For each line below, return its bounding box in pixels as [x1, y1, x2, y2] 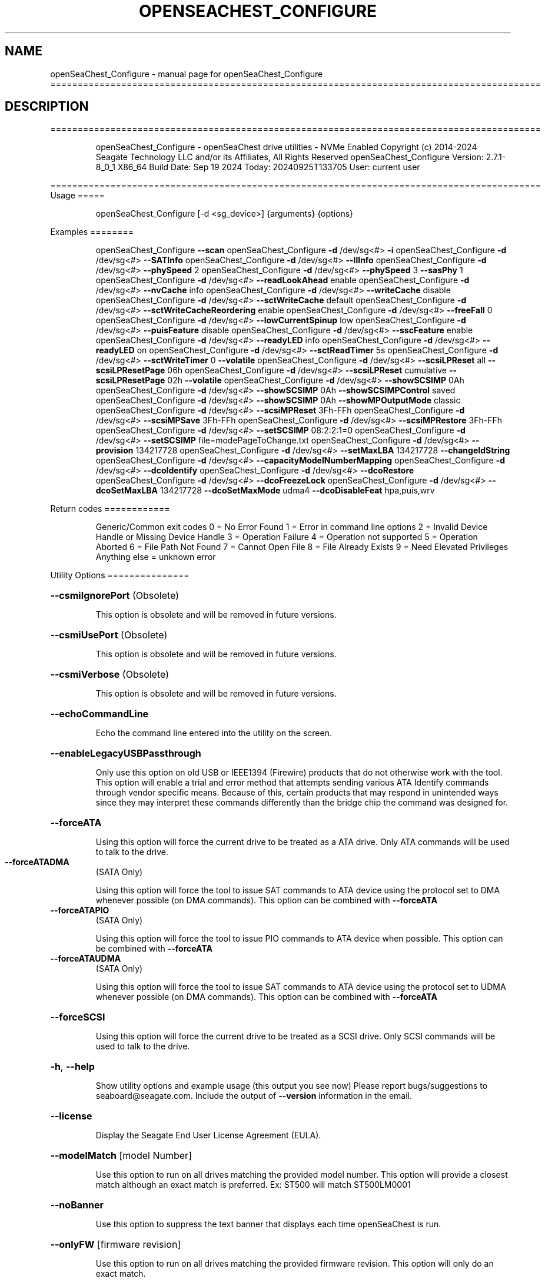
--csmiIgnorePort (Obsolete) [50, 589, 180, 602]
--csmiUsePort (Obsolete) [50, 629, 168, 641]
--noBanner [50, 1199, 104, 1211]
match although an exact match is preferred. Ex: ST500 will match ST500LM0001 [95, 1180, 411, 1190]
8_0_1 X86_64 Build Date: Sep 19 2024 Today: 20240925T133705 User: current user [95, 162, 420, 173]
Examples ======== [50, 227, 134, 237]
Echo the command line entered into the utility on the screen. [95, 728, 332, 738]
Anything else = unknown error [95, 552, 216, 562]
